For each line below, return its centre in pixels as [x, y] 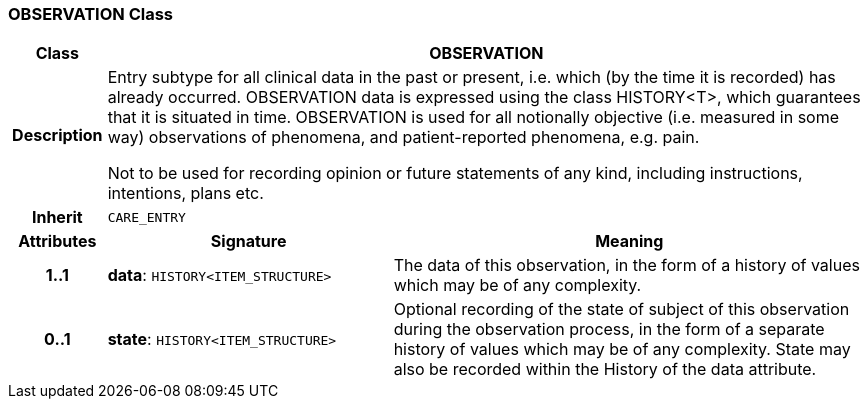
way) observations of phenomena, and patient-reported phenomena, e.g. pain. [403, 137]
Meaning [629, 241]
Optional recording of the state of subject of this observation [621, 309]
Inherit [57, 217]
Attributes [57, 241]
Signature [248, 241]
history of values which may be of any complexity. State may [622, 349]
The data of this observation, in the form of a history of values [626, 265]
